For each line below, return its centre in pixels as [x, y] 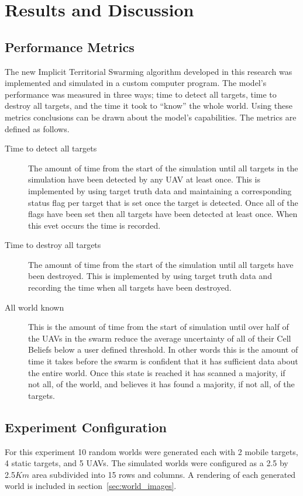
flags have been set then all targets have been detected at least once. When [163, 214]
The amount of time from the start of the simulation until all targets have [161, 264]
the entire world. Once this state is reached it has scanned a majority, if [157, 372]
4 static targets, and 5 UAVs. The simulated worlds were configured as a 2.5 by [147, 463]
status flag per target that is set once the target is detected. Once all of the [163, 202]
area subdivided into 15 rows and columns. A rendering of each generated [164, 474]
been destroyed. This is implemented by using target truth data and [150, 276]
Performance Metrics [70, 46]
